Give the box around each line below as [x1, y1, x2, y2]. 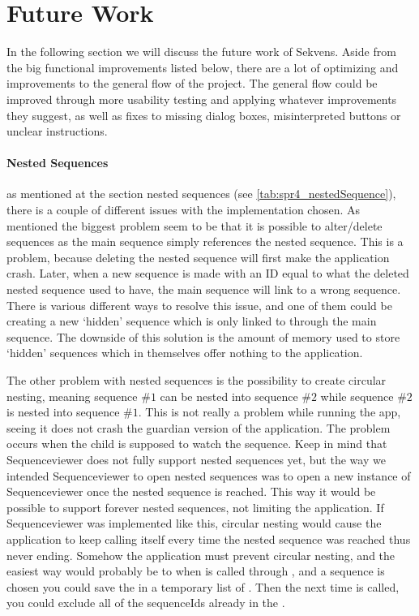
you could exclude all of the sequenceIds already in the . [6, 594, 285, 611]
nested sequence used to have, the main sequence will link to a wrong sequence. [6, 281, 401, 298]
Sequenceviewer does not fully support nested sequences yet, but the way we [6, 450, 386, 467]
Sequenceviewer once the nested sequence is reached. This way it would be [6, 483, 376, 500]
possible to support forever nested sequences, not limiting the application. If [6, 498, 384, 515]
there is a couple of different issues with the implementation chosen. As [6, 201, 361, 218]
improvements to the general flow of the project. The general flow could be [6, 75, 378, 92]
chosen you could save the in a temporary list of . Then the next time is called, [6, 578, 400, 595]
